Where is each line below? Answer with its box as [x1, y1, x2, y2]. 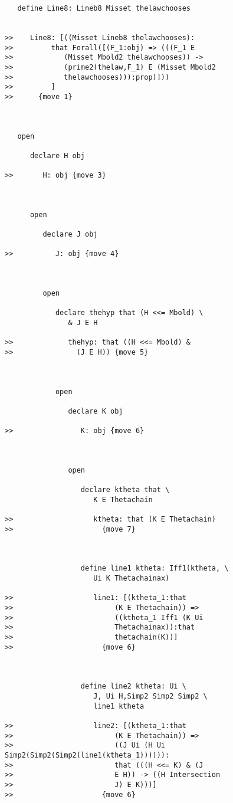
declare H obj [29, 151, 86, 160]
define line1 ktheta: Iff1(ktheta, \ [80, 564, 229, 573]
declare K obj [68, 407, 123, 415]
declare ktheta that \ [80, 486, 170, 494]
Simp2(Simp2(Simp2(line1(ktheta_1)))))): [5, 750, 170, 759]
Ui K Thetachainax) [93, 574, 170, 583]
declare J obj [42, 230, 98, 239]
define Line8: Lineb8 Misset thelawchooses [17, 4, 191, 12]
